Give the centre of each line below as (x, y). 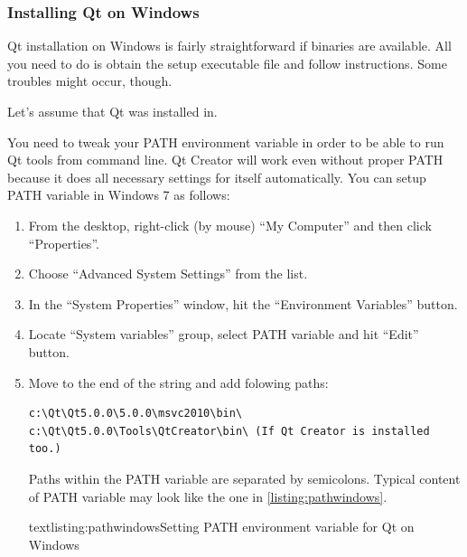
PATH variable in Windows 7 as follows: (119, 195)
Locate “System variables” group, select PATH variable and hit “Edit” (224, 334)
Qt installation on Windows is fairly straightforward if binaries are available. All (229, 46)
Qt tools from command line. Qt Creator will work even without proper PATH (225, 160)
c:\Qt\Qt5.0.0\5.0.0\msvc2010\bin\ (135, 414)
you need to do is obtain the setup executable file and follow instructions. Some (227, 63)
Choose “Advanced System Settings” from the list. (168, 274)
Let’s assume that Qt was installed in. (112, 111)
